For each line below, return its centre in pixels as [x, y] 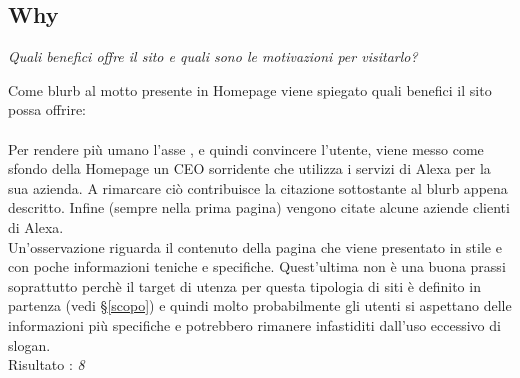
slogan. [29, 344]
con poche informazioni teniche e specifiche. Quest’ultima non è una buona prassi [257, 266]
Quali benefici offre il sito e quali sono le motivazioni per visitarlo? [213, 56]
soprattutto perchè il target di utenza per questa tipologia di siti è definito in [244, 285]
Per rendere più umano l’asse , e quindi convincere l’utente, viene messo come [246, 148]
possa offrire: [47, 109]
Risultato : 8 [46, 364]
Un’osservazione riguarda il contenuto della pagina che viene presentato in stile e [255, 246]
